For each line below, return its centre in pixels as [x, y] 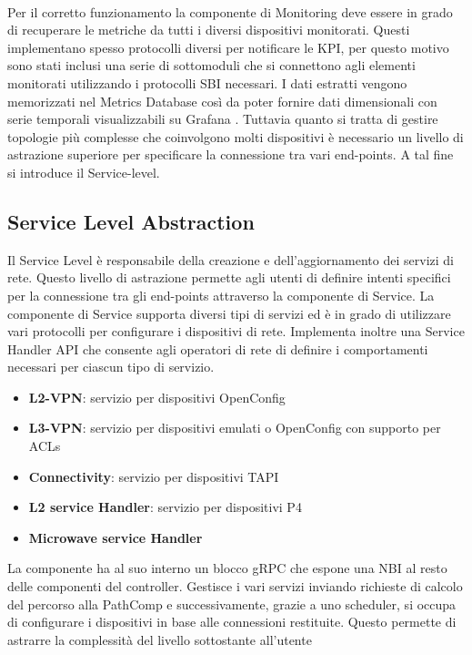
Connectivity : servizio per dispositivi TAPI [154, 476]
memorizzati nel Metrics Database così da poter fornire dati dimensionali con [222, 101]
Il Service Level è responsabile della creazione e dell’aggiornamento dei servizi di [231, 259]
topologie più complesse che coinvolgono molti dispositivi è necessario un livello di [236, 136]
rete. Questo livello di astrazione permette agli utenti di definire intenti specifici [229, 277]
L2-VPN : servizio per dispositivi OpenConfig [157, 397]
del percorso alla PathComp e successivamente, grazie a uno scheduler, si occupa [232, 604]
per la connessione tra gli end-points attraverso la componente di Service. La [221, 295]
